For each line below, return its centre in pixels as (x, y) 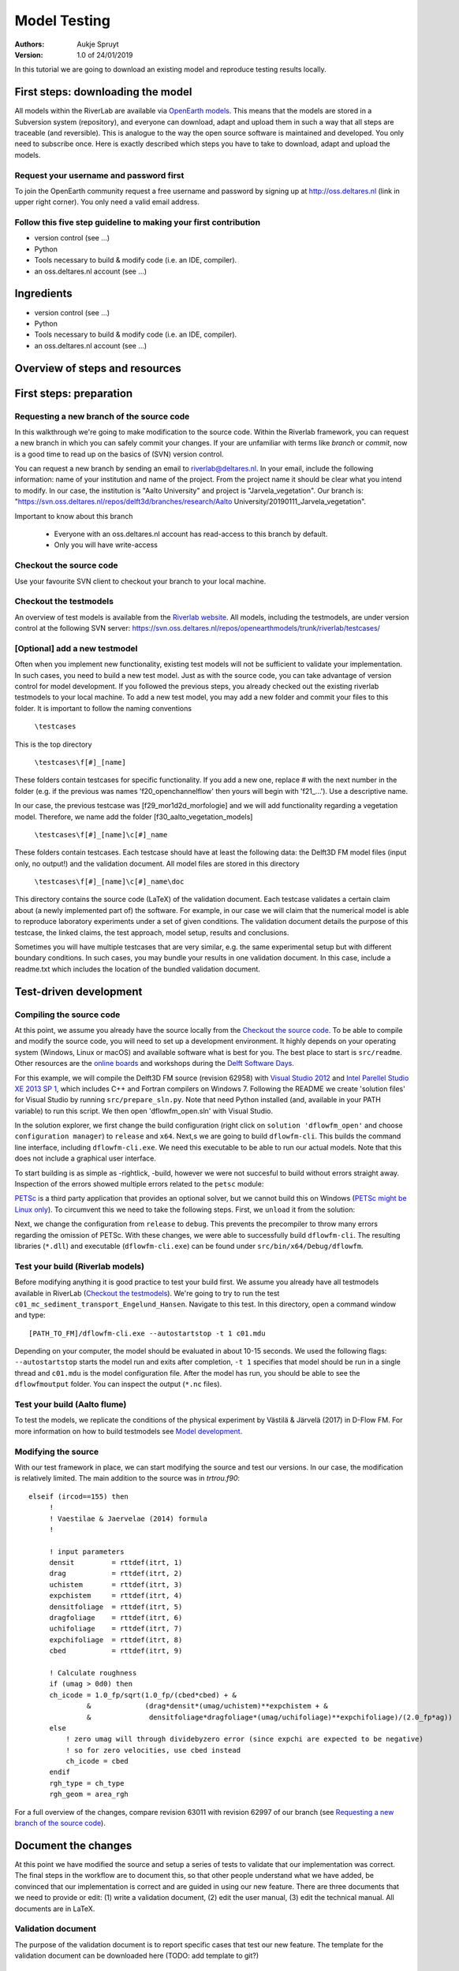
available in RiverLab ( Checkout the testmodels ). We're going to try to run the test (147, 1293)
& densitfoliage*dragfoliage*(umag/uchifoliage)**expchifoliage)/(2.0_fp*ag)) (270, 1717)
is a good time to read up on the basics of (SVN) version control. (119, 454)
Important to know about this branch (74, 516)
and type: (30, 1315)
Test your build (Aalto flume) (71, 1405)
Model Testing (62, 20)
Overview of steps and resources (98, 368)
